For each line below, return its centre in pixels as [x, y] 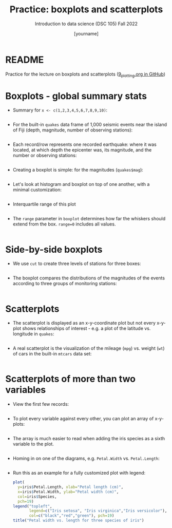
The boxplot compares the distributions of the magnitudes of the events [89, 278]
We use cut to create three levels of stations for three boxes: [77, 263]
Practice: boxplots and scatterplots [86, 10]
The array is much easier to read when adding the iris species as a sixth [89, 439]
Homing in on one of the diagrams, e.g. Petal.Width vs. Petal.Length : [86, 459]
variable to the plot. [33, 444]
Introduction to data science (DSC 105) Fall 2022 [86, 24]
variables [26, 390]
